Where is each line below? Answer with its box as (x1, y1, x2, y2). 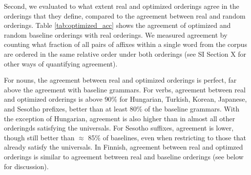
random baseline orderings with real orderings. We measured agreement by (4, 29, 228, 40)
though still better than (4, 132, 75, 142)
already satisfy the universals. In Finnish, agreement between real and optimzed (4, 142, 243, 152)
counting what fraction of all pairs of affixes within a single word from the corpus (4, 39, 247, 49)
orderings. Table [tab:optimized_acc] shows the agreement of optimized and (4, 20, 231, 30)
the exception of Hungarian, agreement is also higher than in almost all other (4, 113, 235, 123)
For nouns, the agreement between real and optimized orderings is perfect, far (4, 75, 237, 85)
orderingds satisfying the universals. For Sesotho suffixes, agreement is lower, (4, 123, 234, 133)
